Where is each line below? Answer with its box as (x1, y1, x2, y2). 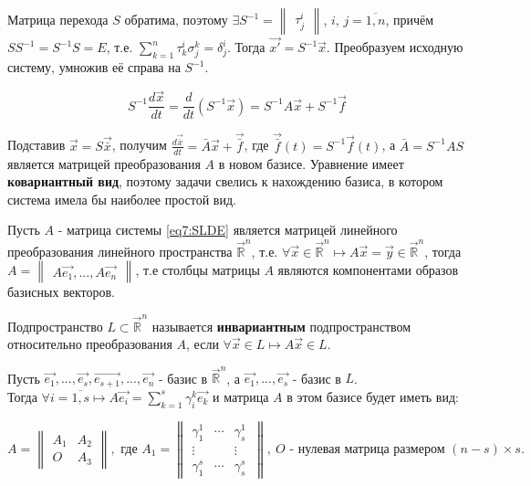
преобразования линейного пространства (7, 241, 233, 260)
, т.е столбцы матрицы (135, 260, 260, 280)
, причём (385, 10, 434, 28)
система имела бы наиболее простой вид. (7, 189, 236, 208)
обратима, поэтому (124, 10, 228, 28)
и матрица (213, 386, 269, 406)
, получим (111, 135, 167, 154)
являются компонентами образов (277, 260, 459, 280)
